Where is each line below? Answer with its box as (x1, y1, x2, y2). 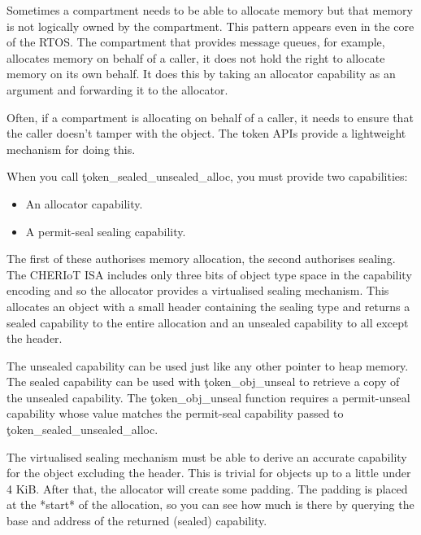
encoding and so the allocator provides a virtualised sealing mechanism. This (7, 282, 389, 299)
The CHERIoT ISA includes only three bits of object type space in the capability (7, 265, 412, 283)
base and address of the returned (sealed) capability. (7, 512, 267, 529)
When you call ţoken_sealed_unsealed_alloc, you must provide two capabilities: (7, 168, 408, 185)
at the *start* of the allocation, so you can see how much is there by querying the (7, 496, 414, 513)
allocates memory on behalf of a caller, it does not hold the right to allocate (7, 49, 385, 66)
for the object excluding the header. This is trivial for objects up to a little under (7, 464, 411, 481)
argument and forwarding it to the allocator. (7, 81, 228, 98)
